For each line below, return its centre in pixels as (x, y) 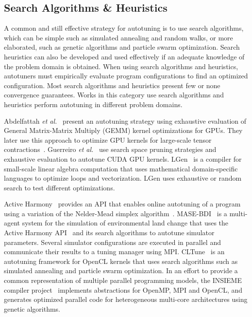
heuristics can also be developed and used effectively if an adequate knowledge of (124, 56)
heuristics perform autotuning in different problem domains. (93, 104)
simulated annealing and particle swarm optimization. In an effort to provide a (121, 270)
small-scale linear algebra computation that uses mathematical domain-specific (121, 168)
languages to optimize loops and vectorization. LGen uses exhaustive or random (123, 178)
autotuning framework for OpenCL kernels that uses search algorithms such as (121, 261)
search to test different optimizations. (59, 187)
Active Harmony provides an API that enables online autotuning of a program (122, 204)
